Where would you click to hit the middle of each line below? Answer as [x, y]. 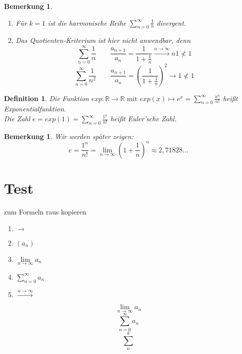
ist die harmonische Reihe [87, 22]
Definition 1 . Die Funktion [46, 98]
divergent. [171, 22]
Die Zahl [17, 118]
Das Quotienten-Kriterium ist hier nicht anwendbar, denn [103, 40]
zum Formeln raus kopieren [45, 212]
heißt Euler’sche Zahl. [143, 118]
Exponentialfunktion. [35, 109]
